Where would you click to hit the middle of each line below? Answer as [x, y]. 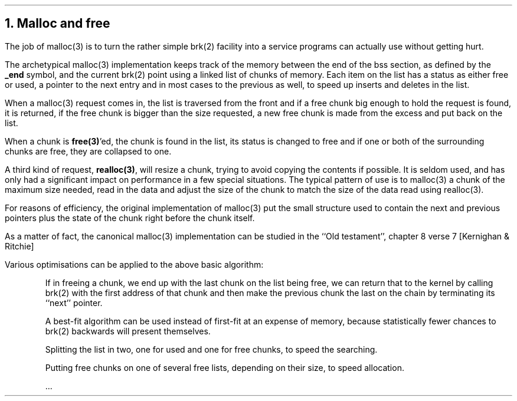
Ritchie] [19, 246]
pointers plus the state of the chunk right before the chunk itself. [130, 218]
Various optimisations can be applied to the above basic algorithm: [134, 264]
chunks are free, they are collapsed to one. [88, 151]
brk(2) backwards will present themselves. [128, 331]
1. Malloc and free [58, 24]
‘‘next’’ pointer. [74, 303]
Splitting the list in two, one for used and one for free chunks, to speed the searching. [211, 349]
